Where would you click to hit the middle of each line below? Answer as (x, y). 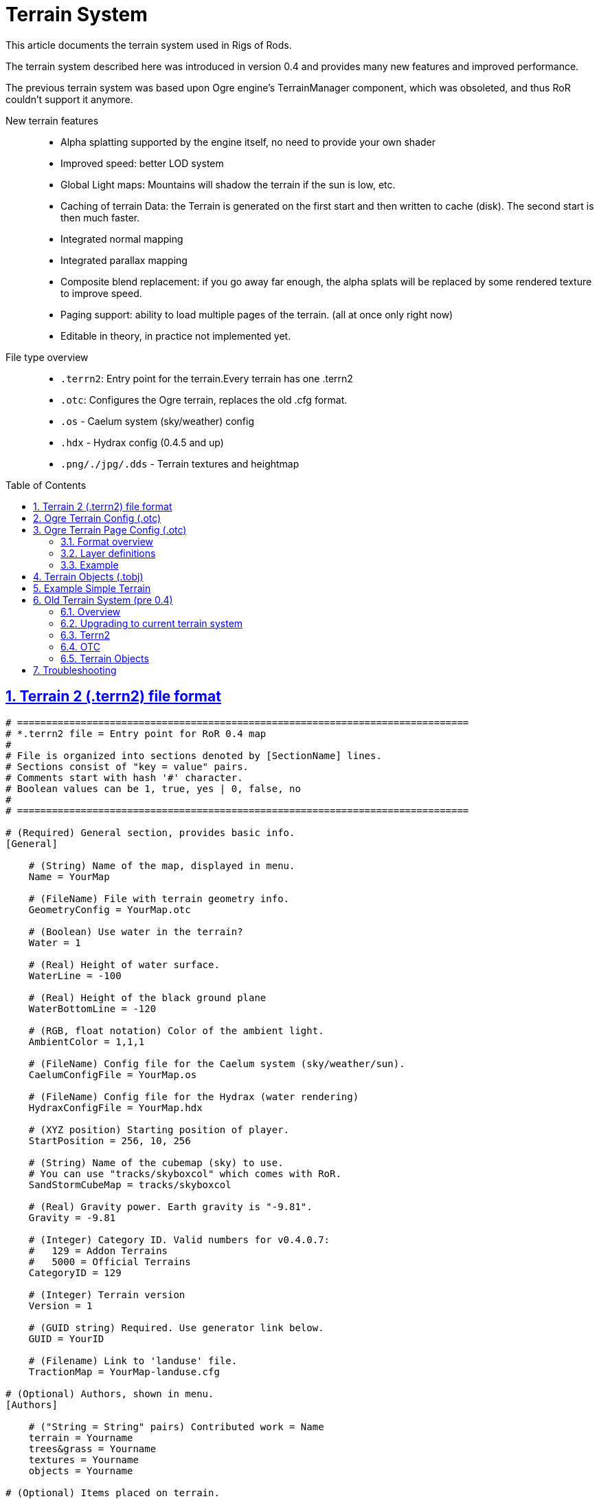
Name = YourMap (69, 876)
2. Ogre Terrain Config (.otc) (97, 518)
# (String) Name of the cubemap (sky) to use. (156, 1162)
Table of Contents (46, 485)
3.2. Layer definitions (108, 553)
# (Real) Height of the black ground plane (147, 997)
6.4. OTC (80, 646)
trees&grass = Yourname (92, 1448)
